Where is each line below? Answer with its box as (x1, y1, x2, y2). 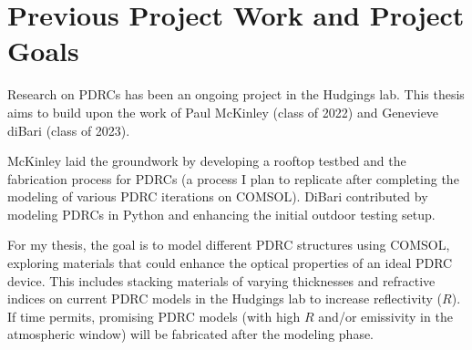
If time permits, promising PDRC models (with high (7, 306, 301, 325)
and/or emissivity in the (318, 306, 453, 325)
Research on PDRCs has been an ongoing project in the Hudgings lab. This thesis (7, 85, 465, 104)
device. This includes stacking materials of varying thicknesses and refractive (7, 271, 436, 290)
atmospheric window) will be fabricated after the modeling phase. (7, 324, 375, 344)
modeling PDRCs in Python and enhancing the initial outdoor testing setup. (7, 204, 436, 223)
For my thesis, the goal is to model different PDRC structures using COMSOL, (7, 235, 450, 254)
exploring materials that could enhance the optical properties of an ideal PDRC (7, 253, 453, 273)
